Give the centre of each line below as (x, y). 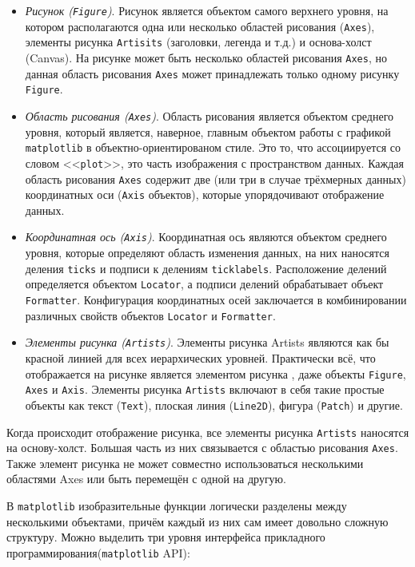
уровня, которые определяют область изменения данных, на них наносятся (207, 253)
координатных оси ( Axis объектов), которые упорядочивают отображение (205, 194)
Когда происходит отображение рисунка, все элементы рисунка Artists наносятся (208, 432)
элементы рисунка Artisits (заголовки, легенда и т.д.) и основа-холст (198, 42)
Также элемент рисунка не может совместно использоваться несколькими (185, 463)
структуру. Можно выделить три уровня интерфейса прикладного (166, 537)
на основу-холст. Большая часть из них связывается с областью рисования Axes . (202, 448)
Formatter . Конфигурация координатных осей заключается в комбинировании (216, 299)
